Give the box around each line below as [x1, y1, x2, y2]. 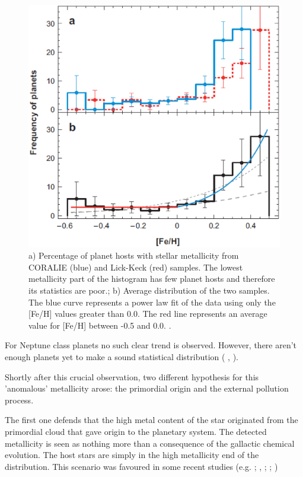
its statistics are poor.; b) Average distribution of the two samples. [28, 284, 270, 297]
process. [5, 393, 34, 406]
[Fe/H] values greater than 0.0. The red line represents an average [28, 307, 267, 320]
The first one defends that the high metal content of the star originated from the [5, 414, 298, 426]
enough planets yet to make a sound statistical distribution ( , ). [5, 351, 239, 362]
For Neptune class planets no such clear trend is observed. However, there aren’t [5, 339, 297, 351]
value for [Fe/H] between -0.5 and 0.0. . [28, 319, 171, 331]
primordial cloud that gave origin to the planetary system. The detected [5, 425, 267, 437]
